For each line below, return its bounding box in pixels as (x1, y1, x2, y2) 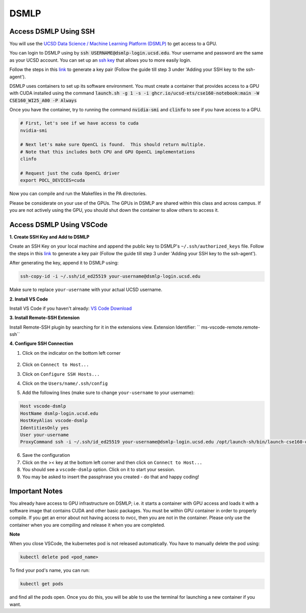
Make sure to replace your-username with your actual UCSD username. (9, 286, 163, 293)
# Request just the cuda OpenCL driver (20, 170, 120, 176)
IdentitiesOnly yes (20, 425, 69, 431)
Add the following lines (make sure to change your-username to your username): (22, 389, 195, 396)
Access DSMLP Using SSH (9, 27, 95, 36)
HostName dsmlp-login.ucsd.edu (20, 410, 99, 416)
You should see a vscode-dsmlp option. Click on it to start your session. (22, 467, 175, 473)
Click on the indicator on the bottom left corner (22, 350, 121, 356)
